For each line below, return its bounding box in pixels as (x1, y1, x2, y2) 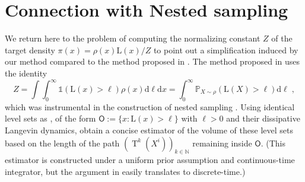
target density (5, 43, 55, 56)
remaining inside (192, 136, 252, 149)
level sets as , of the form (5, 112, 96, 124)
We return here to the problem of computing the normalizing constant (5, 32, 260, 44)
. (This (260, 136, 285, 149)
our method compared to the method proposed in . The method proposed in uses (5, 55, 300, 68)
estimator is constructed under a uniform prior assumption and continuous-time (5, 154, 295, 166)
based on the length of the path (5, 136, 120, 149)
